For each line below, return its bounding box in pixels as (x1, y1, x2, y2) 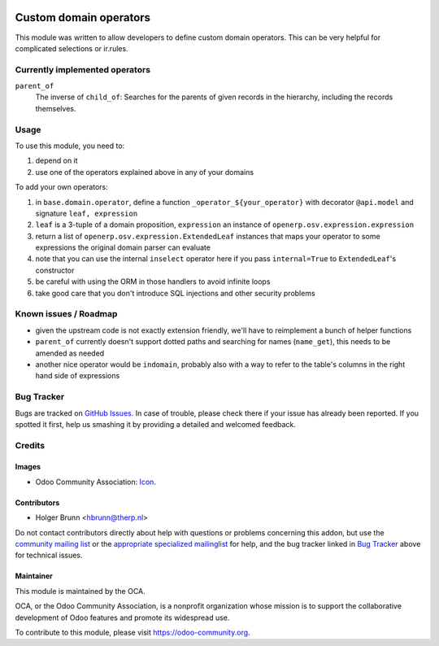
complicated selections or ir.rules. (15, 43, 129, 53)
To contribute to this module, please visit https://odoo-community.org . (15, 627, 251, 637)
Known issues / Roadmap (15, 308, 118, 320)
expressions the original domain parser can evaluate (35, 242, 211, 252)
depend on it (35, 155, 78, 166)
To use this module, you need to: (15, 141, 125, 151)
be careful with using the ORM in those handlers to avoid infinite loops (35, 277, 271, 286)
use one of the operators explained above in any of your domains (35, 167, 254, 177)
